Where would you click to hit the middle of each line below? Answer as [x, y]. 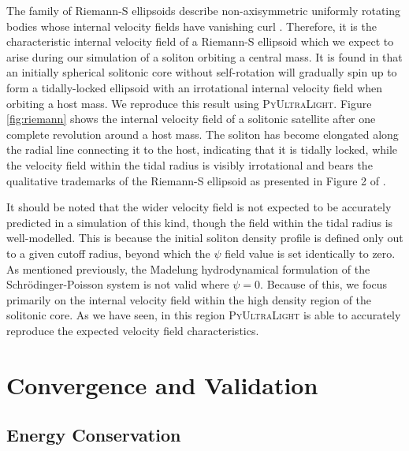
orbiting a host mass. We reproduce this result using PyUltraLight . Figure [189, 103]
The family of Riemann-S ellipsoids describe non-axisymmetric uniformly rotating [204, 10]
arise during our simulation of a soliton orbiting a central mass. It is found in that [204, 56]
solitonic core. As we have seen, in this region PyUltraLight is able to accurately [204, 315]
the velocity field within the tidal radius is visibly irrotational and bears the [190, 164]
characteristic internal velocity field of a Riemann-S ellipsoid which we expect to [200, 41]
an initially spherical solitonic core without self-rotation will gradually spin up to [202, 72]
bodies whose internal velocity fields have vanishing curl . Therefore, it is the [191, 26]
